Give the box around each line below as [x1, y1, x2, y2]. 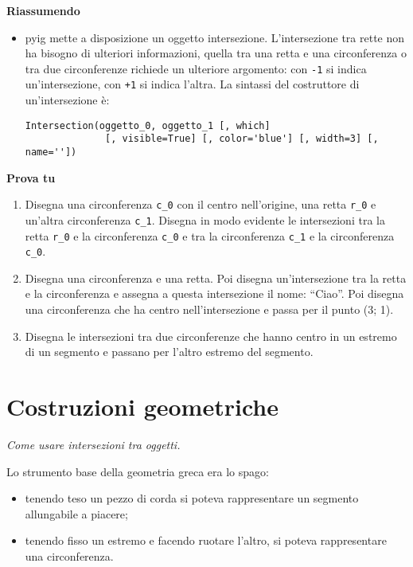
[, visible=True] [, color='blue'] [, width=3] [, [105, 133, 379, 145]
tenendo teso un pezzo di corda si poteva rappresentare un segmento [25, 490, 359, 506]
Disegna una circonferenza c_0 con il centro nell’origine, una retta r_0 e [25, 196, 376, 213]
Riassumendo [6, 2, 80, 18]
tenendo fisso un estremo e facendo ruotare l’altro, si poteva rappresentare [25, 532, 387, 549]
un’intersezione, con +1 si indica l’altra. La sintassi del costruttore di [25, 76, 360, 92]
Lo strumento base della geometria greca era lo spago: [6, 463, 269, 479]
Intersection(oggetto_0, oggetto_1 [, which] [25, 119, 271, 131]
